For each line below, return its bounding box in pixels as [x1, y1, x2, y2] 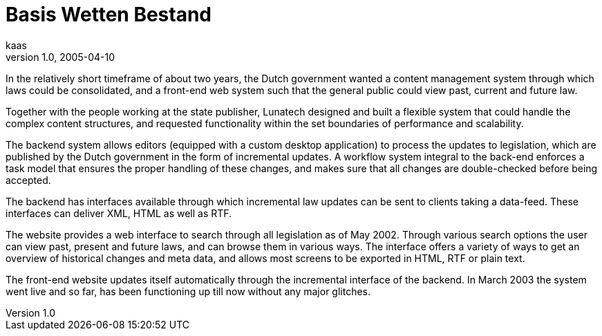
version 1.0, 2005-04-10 [6, 50, 115, 63]
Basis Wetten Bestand [6, 3, 211, 26]
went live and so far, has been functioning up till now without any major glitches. [6, 285, 371, 297]
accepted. [6, 174, 51, 186]
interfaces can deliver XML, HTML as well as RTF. [6, 207, 232, 219]
